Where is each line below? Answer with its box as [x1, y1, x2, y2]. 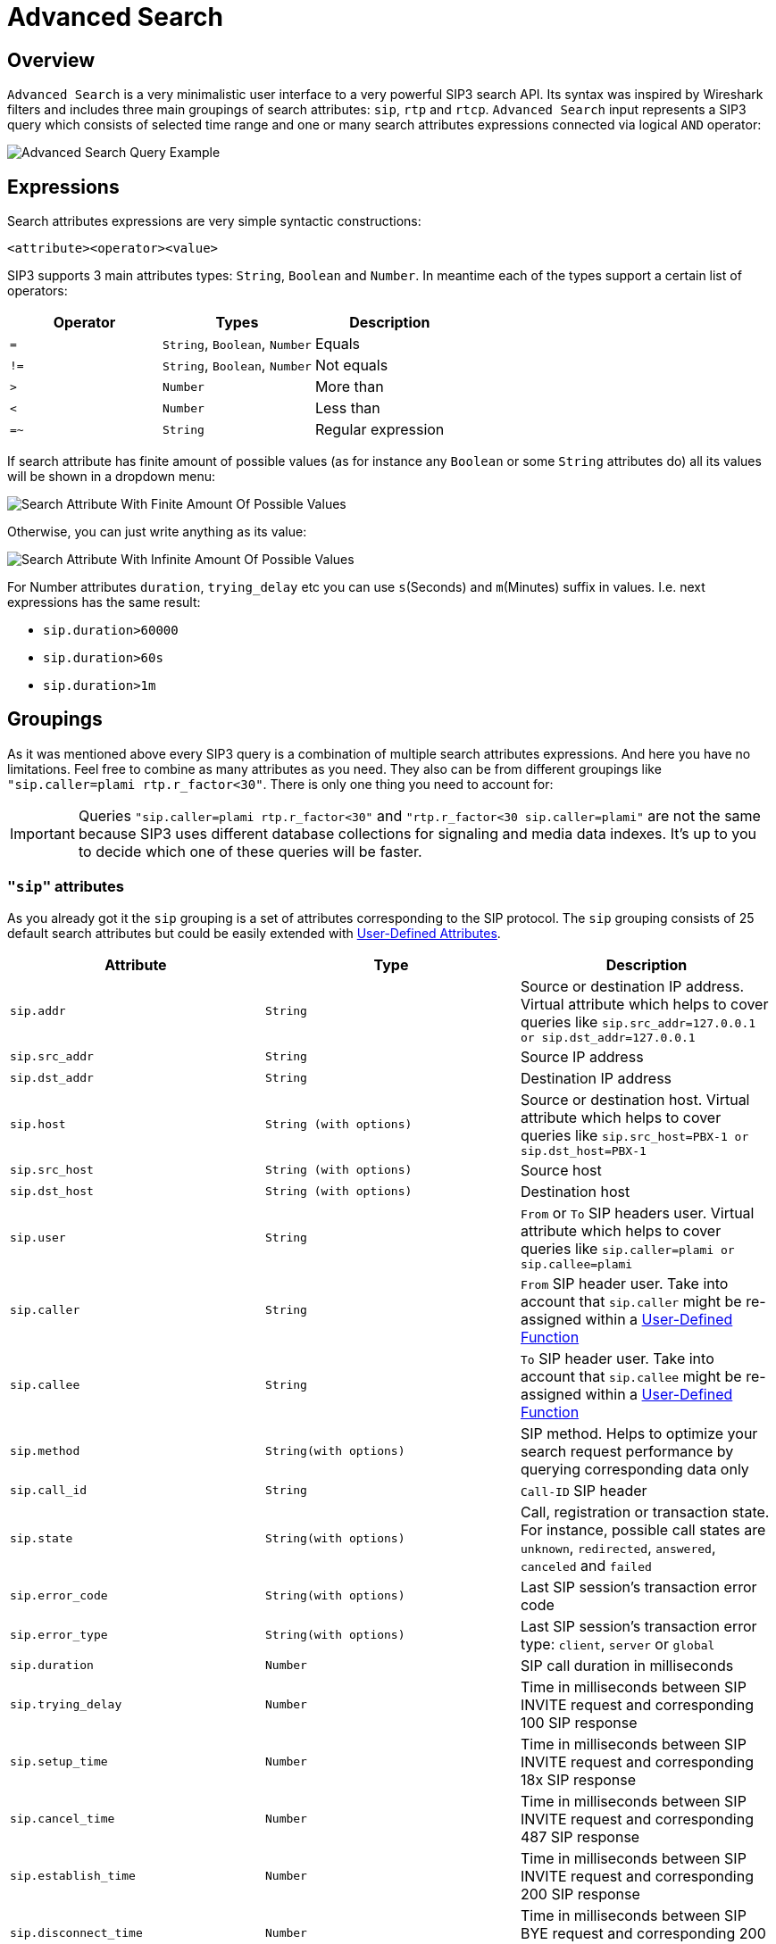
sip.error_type [10, 1628, 108, 1642]
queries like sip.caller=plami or [520, 1239, 735, 1258]
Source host [520, 1160, 602, 1179]
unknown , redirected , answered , [520, 1538, 716, 1557]
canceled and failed [520, 1556, 652, 1574]
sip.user [10, 1230, 66, 1244]
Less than [314, 399, 380, 418]
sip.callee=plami [520, 1257, 633, 1271]
